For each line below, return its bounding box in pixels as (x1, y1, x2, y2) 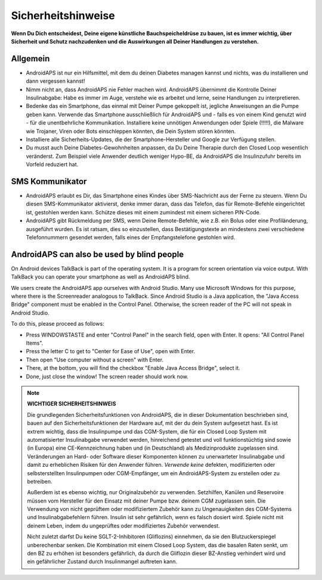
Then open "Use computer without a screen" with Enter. (26, 356, 164, 363)
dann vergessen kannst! (26, 77, 85, 85)
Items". (26, 339, 44, 347)
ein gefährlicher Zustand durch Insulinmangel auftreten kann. (27, 558, 178, 565)
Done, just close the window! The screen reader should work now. (26, 373, 189, 380)
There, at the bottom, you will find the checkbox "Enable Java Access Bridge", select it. (26, 364, 240, 372)
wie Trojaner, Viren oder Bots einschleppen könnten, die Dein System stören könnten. (26, 127, 236, 135)
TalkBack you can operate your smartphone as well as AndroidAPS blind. (11, 273, 190, 280)
